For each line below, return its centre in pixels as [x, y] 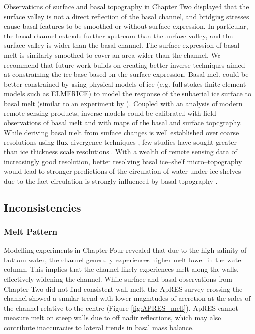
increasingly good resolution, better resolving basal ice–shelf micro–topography [123, 161]
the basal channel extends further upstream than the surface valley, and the [118, 35]
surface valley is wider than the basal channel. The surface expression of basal [122, 45]
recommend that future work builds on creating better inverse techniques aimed [125, 64]
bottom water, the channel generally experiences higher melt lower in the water [124, 259]
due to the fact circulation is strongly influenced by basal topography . [111, 180]
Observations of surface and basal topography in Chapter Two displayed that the [127, 6]
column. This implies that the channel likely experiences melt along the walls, [121, 269]
